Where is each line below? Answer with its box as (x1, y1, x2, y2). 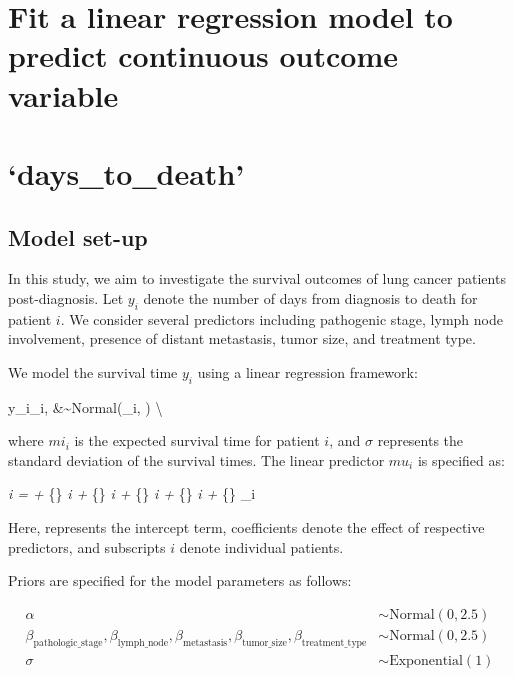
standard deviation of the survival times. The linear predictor (8, 449, 385, 470)
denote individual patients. (179, 536, 344, 557)
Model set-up (8, 221, 148, 252)
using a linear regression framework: (197, 361, 418, 382)
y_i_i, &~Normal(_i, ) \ (8, 396, 163, 417)
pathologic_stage (33, 637, 103, 648)
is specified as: (417, 449, 505, 470)
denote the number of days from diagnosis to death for (143, 287, 478, 308)
